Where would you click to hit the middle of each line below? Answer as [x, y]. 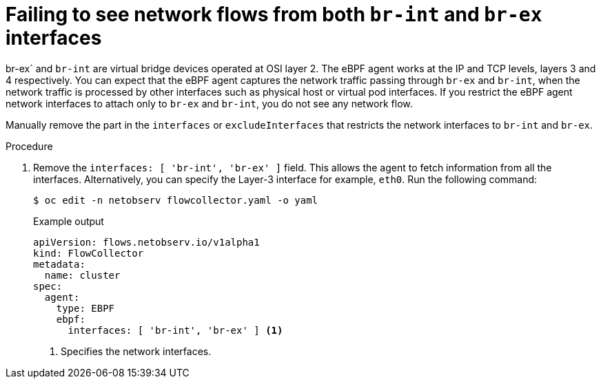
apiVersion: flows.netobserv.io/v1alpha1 [146, 242]
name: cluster [82, 275]
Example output [69, 221]
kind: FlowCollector [89, 253]
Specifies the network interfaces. [136, 351]
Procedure [29, 146]
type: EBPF [85, 308]
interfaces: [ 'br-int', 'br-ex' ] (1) [175, 330]
